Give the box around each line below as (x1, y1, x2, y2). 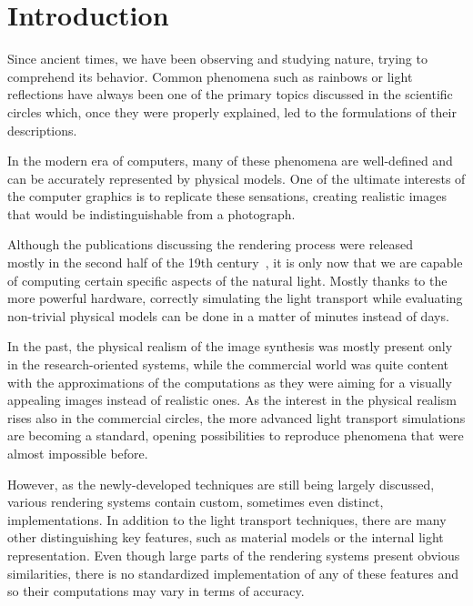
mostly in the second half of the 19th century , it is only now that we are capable (7, 253, 463, 272)
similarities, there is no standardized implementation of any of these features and (7, 563, 459, 582)
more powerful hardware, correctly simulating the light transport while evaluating (7, 288, 463, 308)
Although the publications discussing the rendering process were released (7, 235, 414, 254)
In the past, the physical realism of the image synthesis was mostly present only (7, 337, 453, 356)
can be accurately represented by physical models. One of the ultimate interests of (7, 168, 466, 187)
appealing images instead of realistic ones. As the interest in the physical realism (7, 390, 457, 409)
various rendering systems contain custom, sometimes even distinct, (7, 492, 384, 511)
